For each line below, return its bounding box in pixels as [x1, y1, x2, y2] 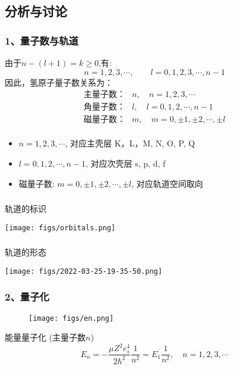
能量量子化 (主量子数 [5, 331, 86, 343]
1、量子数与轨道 [5, 33, 78, 48]
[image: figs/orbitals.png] [5, 223, 116, 232]
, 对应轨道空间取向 [131, 177, 203, 189]
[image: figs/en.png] [29, 314, 114, 323]
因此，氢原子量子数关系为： [5, 76, 113, 88]
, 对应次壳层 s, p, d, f [85, 157, 166, 169]
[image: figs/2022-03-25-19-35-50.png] [5, 267, 162, 276]
